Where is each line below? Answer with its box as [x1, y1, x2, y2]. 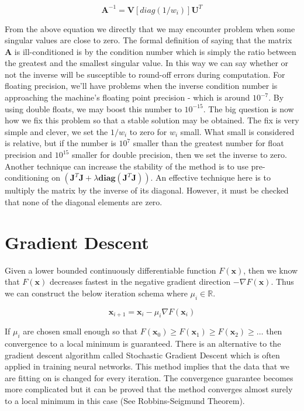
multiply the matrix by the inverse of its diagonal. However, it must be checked [5, 184, 289, 196]
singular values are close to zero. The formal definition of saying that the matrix [5, 34, 292, 46]
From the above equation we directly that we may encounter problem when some [5, 22, 295, 34]
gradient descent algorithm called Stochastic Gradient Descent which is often [5, 348, 280, 361]
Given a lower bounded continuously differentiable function [5, 264, 216, 276]
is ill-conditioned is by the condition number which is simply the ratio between [14, 45, 296, 57]
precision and [5, 148, 53, 161]
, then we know [243, 264, 298, 276]
